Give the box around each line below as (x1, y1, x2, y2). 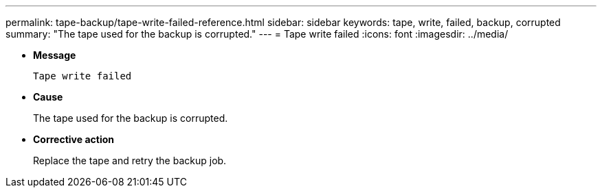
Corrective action (33, 133, 114, 145)
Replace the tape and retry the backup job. (33, 155, 227, 166)
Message (33, 49, 76, 61)
